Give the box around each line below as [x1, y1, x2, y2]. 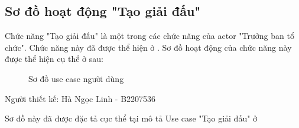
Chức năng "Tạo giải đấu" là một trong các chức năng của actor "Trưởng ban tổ [5, 29, 294, 42]
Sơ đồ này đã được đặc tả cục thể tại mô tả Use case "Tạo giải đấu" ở [5, 112, 258, 124]
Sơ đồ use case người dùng [28, 72, 124, 84]
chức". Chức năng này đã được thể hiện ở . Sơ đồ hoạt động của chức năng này [5, 41, 292, 53]
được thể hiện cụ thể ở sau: [5, 52, 103, 65]
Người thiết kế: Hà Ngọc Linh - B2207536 [5, 92, 156, 104]
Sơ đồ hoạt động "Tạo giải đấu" [5, 2, 201, 20]
